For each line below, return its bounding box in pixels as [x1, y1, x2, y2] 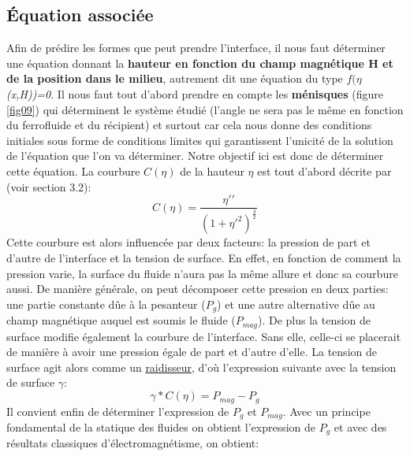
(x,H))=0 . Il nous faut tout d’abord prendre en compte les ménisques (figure [6, 85, 383, 102]
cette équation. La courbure [6, 162, 140, 179]
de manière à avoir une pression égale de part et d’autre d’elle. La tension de [6, 343, 377, 360]
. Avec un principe [282, 402, 371, 419]
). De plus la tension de [257, 312, 371, 328]
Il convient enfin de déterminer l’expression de [6, 402, 229, 419]
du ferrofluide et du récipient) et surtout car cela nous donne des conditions [6, 117, 372, 133]
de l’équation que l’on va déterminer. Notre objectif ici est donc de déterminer [6, 147, 384, 164]
